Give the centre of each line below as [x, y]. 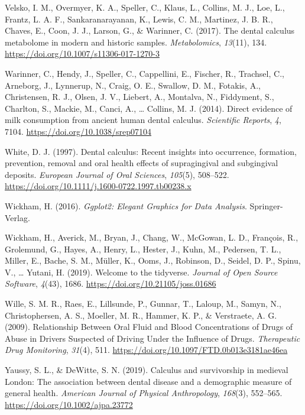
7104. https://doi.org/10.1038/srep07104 [78, 131]
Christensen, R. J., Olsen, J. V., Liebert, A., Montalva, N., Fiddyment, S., [139, 97]
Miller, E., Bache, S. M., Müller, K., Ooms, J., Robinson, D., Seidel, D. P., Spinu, [153, 260]
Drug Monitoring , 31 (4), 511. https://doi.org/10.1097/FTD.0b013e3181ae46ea [146, 350]
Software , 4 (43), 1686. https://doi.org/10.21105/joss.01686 [111, 283]
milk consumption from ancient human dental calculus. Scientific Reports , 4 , [143, 120]
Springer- [266, 205]
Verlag [16, 217]
